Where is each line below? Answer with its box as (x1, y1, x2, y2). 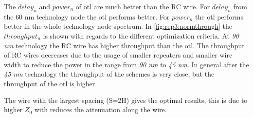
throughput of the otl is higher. (4, 78, 97, 88)
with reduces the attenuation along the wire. (34, 104, 167, 115)
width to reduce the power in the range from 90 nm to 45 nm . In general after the (4, 59, 249, 69)
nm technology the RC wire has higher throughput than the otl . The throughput (4, 40, 245, 50)
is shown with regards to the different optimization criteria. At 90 (43, 30, 239, 40)
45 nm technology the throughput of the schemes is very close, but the (4, 69, 215, 79)
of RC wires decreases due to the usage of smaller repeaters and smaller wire (4, 50, 233, 60)
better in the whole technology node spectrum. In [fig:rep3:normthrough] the (4, 21, 232, 31)
